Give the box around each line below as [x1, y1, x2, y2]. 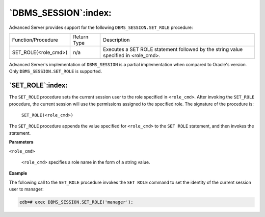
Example [9, 170, 27, 176]
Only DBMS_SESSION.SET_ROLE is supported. [9, 69, 102, 74]
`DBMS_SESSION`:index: [9, 7, 112, 18]
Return [73, 33, 88, 40]
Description [103, 36, 130, 43]
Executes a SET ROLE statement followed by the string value [103, 46, 243, 52]
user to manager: [9, 186, 44, 192]
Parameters [9, 139, 34, 145]
